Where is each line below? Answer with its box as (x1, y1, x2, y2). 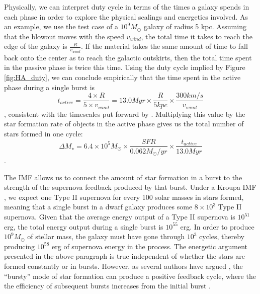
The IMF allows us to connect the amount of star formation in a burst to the (4, 172, 242, 182)
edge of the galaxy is (4, 41, 67, 51)
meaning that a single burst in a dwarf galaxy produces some (4, 201, 193, 212)
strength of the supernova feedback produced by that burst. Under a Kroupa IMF (4, 182, 256, 192)
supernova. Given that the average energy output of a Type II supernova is (4, 211, 235, 222)
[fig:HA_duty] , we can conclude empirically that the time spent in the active (4, 72, 241, 83)
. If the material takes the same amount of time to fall (80, 41, 248, 51)
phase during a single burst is (4, 82, 95, 92)
